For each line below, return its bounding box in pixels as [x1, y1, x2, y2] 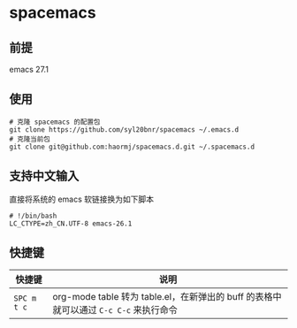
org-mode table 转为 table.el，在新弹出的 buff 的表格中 [52, 291, 282, 303]
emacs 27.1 [9, 65, 49, 74]
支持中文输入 [9, 169, 80, 184]
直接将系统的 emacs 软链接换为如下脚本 [9, 194, 155, 204]
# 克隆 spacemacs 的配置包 [9, 118, 101, 126]
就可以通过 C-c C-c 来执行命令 [52, 304, 179, 317]
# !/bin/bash [9, 211, 57, 220]
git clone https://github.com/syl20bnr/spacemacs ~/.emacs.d [9, 125, 240, 134]
